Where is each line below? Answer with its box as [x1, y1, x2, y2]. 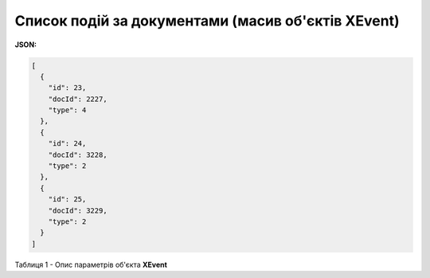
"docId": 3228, [48, 150, 107, 159]
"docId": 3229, [48, 206, 107, 215]
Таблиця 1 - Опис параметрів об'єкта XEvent [14, 260, 167, 269]
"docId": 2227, [48, 94, 107, 104]
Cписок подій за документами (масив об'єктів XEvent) [14, 12, 400, 29]
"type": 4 [48, 106, 87, 115]
